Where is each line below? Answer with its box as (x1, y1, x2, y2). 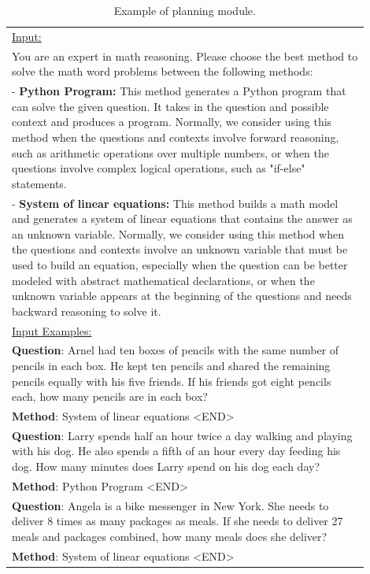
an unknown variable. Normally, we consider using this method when (12, 225, 344, 242)
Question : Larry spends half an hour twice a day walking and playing (12, 427, 353, 443)
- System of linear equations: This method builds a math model (12, 194, 339, 211)
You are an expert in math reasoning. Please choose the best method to (12, 47, 358, 64)
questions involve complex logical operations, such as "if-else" (12, 160, 305, 176)
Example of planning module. (113, 2, 256, 18)
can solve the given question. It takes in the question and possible (12, 98, 329, 114)
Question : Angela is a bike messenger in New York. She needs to (12, 497, 329, 513)
